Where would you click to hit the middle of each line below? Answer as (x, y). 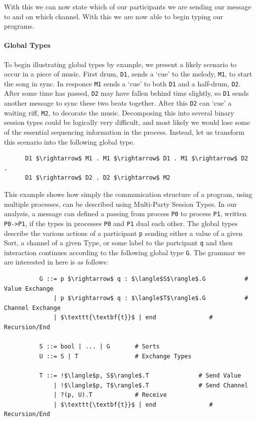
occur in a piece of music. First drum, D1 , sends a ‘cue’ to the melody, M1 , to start (128, 74)
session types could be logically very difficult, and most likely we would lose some (127, 122)
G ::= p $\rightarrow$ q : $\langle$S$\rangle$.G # (144, 279)
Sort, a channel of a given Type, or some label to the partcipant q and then (118, 243)
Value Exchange (29, 288)
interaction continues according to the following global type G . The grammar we (125, 252)
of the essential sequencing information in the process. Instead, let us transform (124, 132)
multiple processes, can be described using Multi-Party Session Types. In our (121, 204)
